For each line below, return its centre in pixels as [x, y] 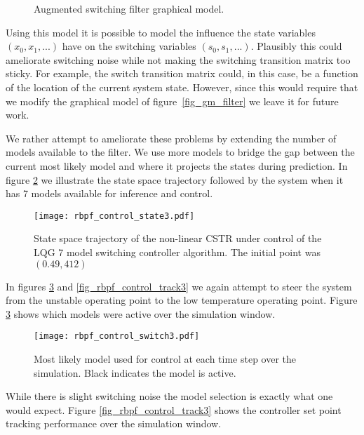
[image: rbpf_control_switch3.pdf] [117, 336]
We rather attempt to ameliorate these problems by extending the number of [171, 138]
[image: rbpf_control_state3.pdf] [114, 216]
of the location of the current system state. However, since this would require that [182, 87]
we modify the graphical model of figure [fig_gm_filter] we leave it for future [172, 101]
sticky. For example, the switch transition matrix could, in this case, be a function [182, 73]
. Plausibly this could [296, 46]
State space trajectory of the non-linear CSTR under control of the [178, 238]
